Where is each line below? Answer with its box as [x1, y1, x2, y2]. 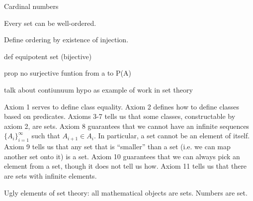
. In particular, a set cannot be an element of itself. [93, 130, 250, 141]
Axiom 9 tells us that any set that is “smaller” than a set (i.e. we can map [4, 141, 231, 152]
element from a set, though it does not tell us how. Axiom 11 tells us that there [4, 161, 247, 171]
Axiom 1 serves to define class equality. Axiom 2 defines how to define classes [4, 101, 240, 111]
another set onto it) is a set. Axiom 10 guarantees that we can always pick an [4, 151, 240, 161]
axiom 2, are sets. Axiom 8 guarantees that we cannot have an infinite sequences [4, 120, 250, 131]
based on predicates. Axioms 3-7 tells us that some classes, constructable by [4, 111, 236, 121]
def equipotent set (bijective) [4, 51, 92, 61]
